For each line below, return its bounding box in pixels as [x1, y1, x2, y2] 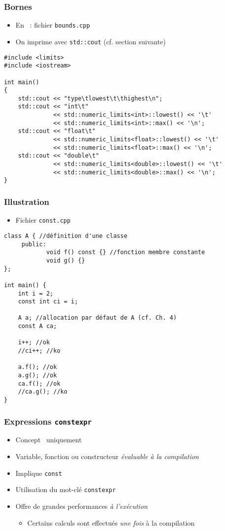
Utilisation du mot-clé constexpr [15, 484, 116, 495]
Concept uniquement [15, 434, 82, 445]
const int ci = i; [18, 298, 78, 305]
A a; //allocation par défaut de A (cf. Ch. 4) [18, 314, 177, 322]
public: [21, 240, 46, 248]
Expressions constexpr [4, 415, 92, 427]
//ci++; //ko [18, 347, 61, 355]
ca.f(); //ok [18, 380, 61, 387]
